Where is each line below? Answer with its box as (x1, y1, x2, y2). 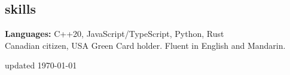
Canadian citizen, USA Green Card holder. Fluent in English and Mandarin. (5, 39, 286, 51)
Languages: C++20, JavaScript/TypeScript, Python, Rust (5, 27, 224, 40)
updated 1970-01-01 (5, 59, 77, 71)
